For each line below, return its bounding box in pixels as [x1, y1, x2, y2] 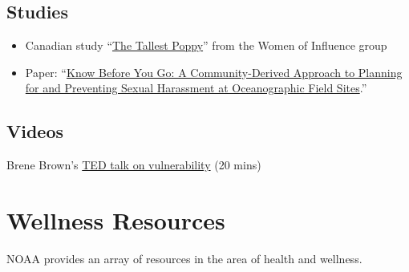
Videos [6, 119, 64, 144]
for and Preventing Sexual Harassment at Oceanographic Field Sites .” [25, 79, 367, 96]
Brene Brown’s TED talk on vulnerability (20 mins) [6, 156, 261, 173]
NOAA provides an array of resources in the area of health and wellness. [6, 250, 362, 266]
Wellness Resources [6, 203, 225, 236]
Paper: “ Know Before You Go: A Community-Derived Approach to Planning [25, 63, 403, 80]
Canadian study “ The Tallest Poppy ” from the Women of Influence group [25, 37, 387, 54]
